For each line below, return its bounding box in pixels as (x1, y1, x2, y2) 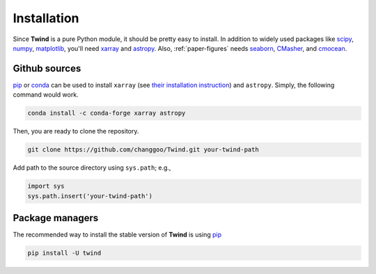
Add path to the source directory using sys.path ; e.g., (13, 163, 171, 172)
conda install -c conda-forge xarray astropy (27, 109, 186, 118)
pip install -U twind (27, 249, 102, 257)
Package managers (13, 212, 99, 224)
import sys (27, 182, 65, 191)
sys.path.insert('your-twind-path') (27, 192, 153, 200)
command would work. (13, 90, 79, 99)
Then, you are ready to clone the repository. (13, 127, 139, 136)
